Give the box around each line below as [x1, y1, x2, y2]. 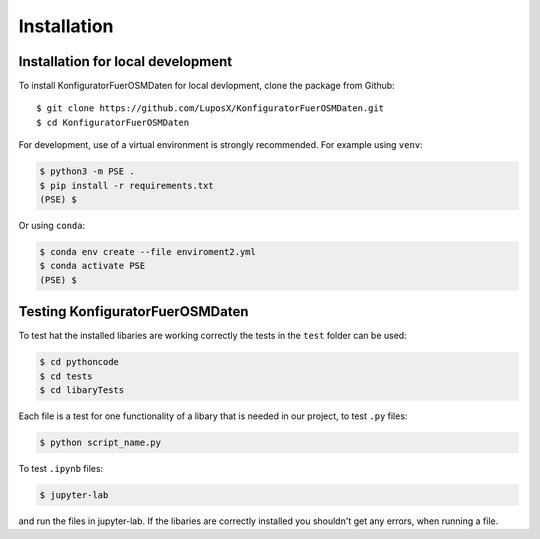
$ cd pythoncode [39, 356, 120, 368]
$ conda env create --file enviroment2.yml [39, 246, 257, 257]
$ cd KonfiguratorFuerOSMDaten [36, 116, 190, 128]
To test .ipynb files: [18, 462, 104, 474]
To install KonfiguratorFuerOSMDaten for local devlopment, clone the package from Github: [18, 80, 395, 92]
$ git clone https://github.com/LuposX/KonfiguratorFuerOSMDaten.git [36, 103, 385, 114]
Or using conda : [18, 219, 85, 231]
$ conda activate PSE [39, 260, 146, 272]
